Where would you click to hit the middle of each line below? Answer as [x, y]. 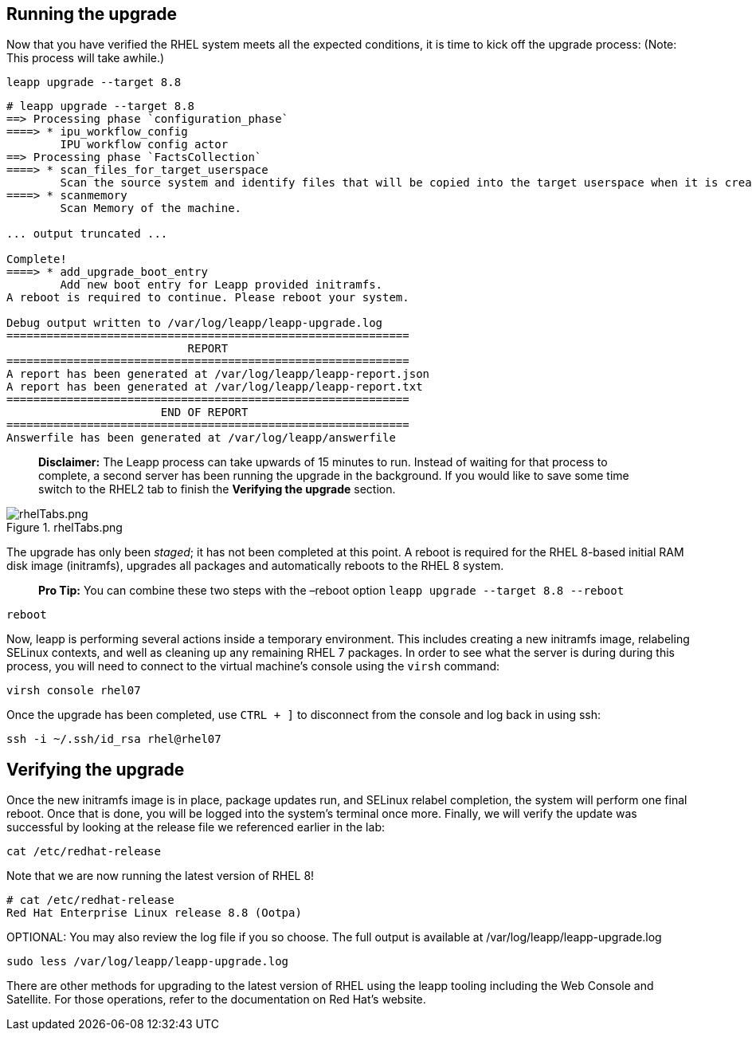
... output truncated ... [87, 234]
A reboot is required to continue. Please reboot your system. [208, 298]
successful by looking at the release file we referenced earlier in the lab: [196, 827]
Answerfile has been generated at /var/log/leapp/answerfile [201, 438]
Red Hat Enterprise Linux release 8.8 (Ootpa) [154, 913]
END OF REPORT [204, 412]
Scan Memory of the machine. [151, 208]
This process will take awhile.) [86, 58]
